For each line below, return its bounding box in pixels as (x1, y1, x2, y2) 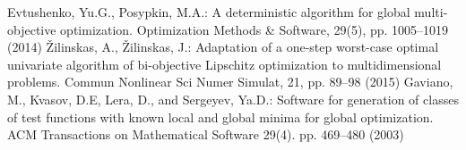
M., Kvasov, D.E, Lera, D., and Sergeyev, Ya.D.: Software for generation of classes (7, 89, 459, 108)
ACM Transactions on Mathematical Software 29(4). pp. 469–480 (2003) (7, 125, 404, 144)
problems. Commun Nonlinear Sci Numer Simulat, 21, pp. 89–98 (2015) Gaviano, (7, 72, 453, 91)
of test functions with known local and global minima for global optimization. (7, 107, 434, 126)
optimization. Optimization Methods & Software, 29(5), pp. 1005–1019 (60, 20, 449, 38)
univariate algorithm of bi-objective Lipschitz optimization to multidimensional (7, 54, 442, 73)
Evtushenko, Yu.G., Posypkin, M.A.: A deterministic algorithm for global (7, 3, 410, 21)
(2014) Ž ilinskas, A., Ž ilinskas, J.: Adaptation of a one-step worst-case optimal (7, 37, 439, 56)
